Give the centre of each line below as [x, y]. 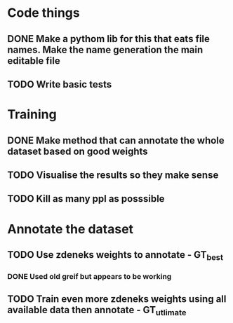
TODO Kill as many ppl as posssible [86, 199]
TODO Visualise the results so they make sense [113, 175]
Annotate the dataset [71, 229]
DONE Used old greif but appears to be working [89, 277]
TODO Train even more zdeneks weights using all [117, 299]
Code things [44, 13]
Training [32, 115]
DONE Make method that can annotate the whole [116, 140]
